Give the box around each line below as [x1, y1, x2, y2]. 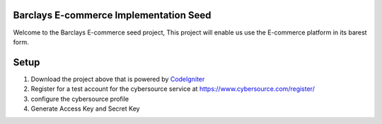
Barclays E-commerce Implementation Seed [13, 9, 212, 21]
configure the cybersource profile [30, 94, 129, 103]
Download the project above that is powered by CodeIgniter [30, 75, 205, 83]
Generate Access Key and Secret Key [30, 104, 140, 113]
